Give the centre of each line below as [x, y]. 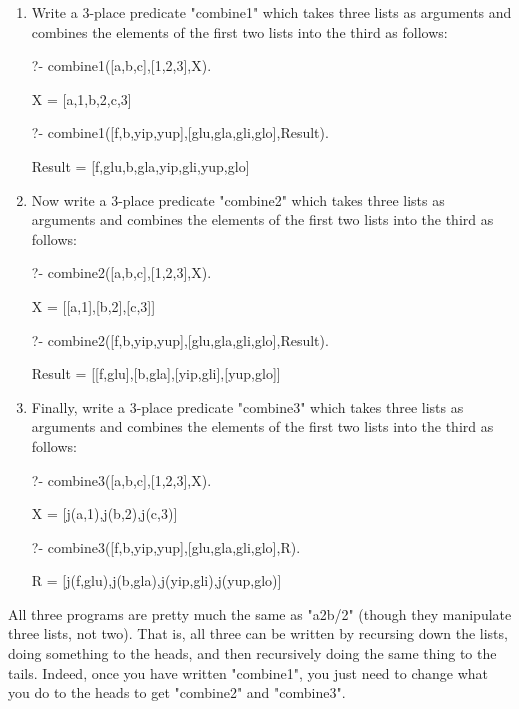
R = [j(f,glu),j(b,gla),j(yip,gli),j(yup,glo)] [156, 580]
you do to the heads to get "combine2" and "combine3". [177, 692]
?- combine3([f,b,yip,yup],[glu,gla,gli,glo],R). [166, 546]
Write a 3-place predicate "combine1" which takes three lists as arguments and [271, 12]
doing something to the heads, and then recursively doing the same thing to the [252, 653]
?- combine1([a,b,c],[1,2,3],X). [121, 65]
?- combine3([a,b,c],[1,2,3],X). [121, 479]
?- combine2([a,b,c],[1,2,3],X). [121, 272]
